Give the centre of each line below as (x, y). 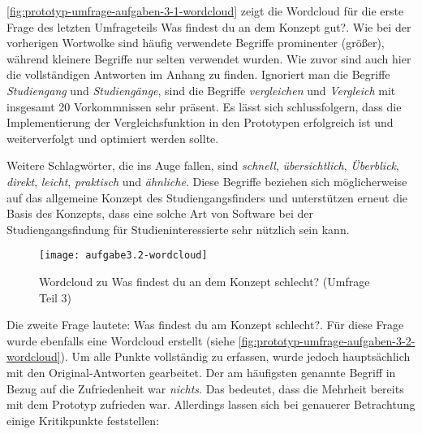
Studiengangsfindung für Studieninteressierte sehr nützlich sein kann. (178, 229)
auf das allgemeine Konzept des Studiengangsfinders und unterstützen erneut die (207, 197)
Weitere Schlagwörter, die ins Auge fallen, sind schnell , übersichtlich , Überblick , (203, 165)
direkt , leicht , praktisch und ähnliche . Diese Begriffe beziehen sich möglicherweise (207, 181)
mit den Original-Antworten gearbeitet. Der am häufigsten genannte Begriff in (201, 372)
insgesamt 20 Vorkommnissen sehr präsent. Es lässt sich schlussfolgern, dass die (204, 106)
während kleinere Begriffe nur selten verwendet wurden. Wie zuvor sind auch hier (209, 58)
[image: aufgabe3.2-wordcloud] (123, 256)
